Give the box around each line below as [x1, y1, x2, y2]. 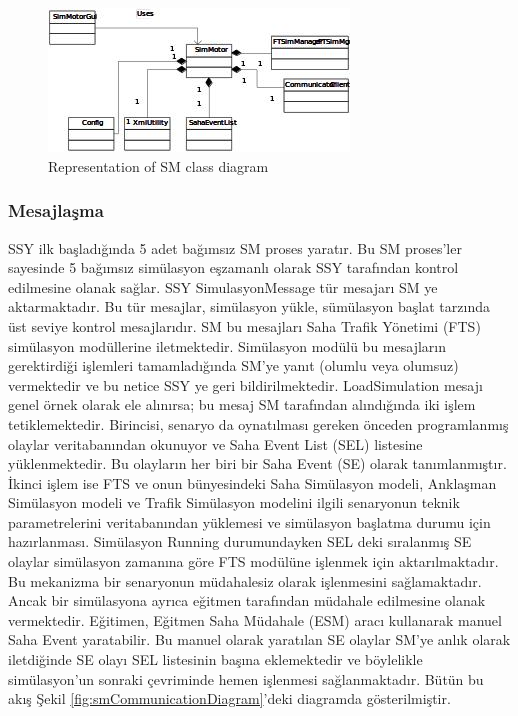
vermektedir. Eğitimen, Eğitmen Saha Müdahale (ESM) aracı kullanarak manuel [8, 609, 502, 630]
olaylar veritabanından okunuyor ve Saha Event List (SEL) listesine [8, 433, 423, 454]
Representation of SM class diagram [48, 155, 269, 176]
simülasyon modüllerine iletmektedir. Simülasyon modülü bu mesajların [8, 335, 446, 356]
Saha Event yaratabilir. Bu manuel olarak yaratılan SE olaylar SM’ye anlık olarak [8, 629, 511, 650]
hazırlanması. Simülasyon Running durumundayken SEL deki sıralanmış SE [8, 531, 472, 552]
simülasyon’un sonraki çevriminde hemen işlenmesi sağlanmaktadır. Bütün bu [8, 668, 484, 689]
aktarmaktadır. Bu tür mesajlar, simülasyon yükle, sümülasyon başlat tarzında [8, 296, 490, 317]
